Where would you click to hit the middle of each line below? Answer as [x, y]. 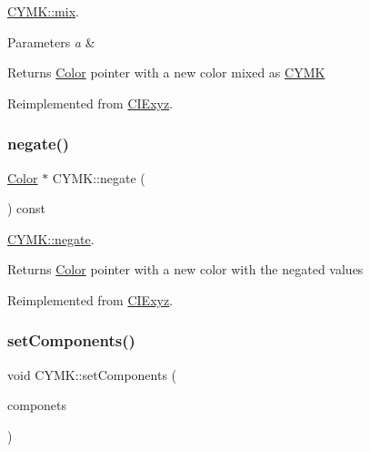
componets [37, 405]
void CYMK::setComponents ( [92, 374]
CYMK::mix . [43, 11]
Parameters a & [51, 41]
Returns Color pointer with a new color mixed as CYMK [166, 72]
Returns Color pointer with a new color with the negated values [185, 269]
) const [27, 208]
